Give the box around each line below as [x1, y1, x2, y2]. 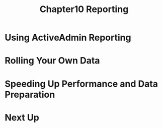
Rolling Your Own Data [5, 55, 100, 67]
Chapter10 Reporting [39, 4, 129, 15]
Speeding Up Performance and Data [5, 78, 158, 89]
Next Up [5, 112, 40, 123]
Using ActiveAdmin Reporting [5, 32, 131, 43]
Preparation [5, 89, 55, 100]
